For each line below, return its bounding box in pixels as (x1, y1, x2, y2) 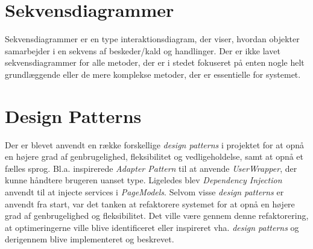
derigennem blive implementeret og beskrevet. (5, 233, 174, 245)
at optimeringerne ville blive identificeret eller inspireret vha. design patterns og (5, 221, 299, 233)
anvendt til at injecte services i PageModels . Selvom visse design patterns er (5, 186, 284, 198)
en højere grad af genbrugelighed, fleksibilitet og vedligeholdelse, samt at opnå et (5, 150, 304, 163)
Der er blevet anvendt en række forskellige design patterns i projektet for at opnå (5, 138, 304, 151)
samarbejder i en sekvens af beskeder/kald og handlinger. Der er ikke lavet (5, 44, 280, 57)
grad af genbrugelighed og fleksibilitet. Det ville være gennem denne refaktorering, (5, 209, 309, 222)
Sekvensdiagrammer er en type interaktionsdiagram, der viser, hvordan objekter (5, 33, 300, 45)
